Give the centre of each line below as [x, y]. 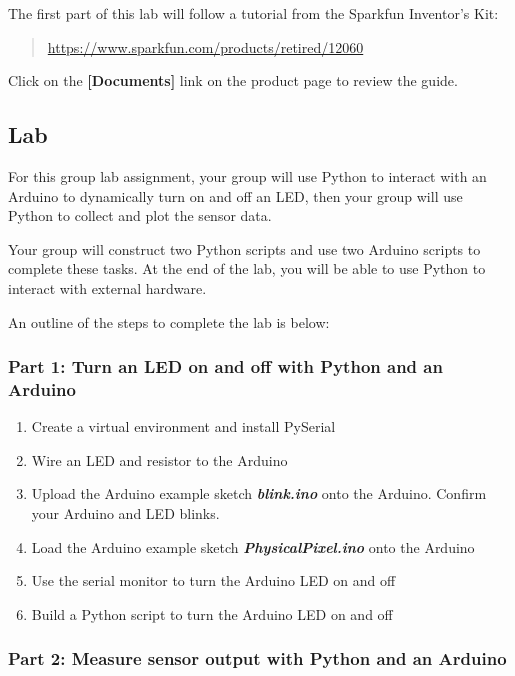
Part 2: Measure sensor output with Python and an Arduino [257, 658]
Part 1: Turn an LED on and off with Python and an [225, 366]
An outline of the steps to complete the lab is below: [169, 321]
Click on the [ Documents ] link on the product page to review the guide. [233, 80]
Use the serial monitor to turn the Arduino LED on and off [213, 580]
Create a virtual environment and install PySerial [183, 426]
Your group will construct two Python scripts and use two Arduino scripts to [244, 248]
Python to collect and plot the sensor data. [140, 215]
